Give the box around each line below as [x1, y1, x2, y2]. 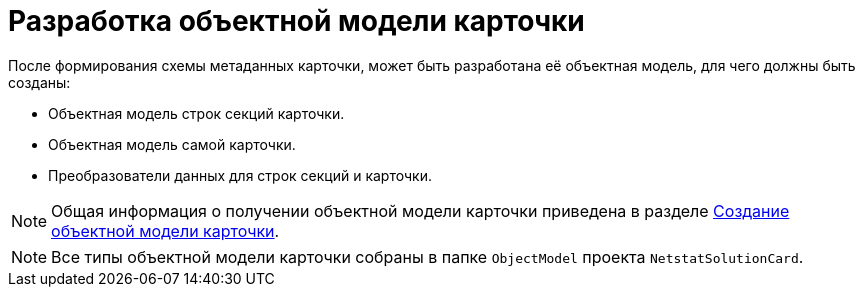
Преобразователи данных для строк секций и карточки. [48, 166, 432, 184]
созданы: [8, 73, 71, 91]
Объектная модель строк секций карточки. [48, 104, 345, 122]
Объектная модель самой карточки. [48, 135, 296, 153]
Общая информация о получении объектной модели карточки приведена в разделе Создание [51, 200, 790, 221]
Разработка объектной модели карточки [8, 4, 585, 38]
